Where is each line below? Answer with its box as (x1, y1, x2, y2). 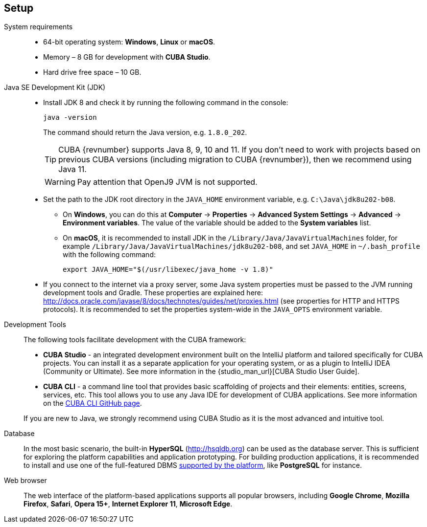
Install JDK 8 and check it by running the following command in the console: (43, 98, 288, 107)
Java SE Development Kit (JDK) (4, 83, 106, 92)
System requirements (4, 22, 73, 31)
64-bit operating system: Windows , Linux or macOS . (43, 38, 215, 46)
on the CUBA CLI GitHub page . (43, 399, 142, 408)
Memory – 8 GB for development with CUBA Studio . (43, 53, 211, 62)
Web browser (4, 476, 47, 485)
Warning (45, 177, 75, 187)
